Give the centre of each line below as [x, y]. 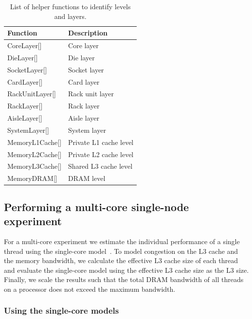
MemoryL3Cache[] [35, 166]
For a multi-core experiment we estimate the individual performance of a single [122, 241]
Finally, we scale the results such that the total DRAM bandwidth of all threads [124, 279]
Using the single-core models [62, 310]
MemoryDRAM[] [32, 178]
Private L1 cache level [101, 142]
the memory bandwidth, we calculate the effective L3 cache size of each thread [121, 260]
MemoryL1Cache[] [35, 142]
